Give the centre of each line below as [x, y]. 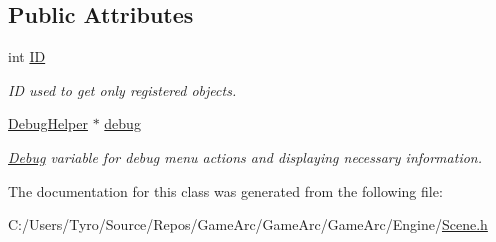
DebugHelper [48, 123]
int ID [27, 56]
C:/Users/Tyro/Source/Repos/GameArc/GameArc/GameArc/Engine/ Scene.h [248, 224]
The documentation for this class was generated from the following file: [225, 190]
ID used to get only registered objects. [122, 89]
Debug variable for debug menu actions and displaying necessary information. [245, 156]
